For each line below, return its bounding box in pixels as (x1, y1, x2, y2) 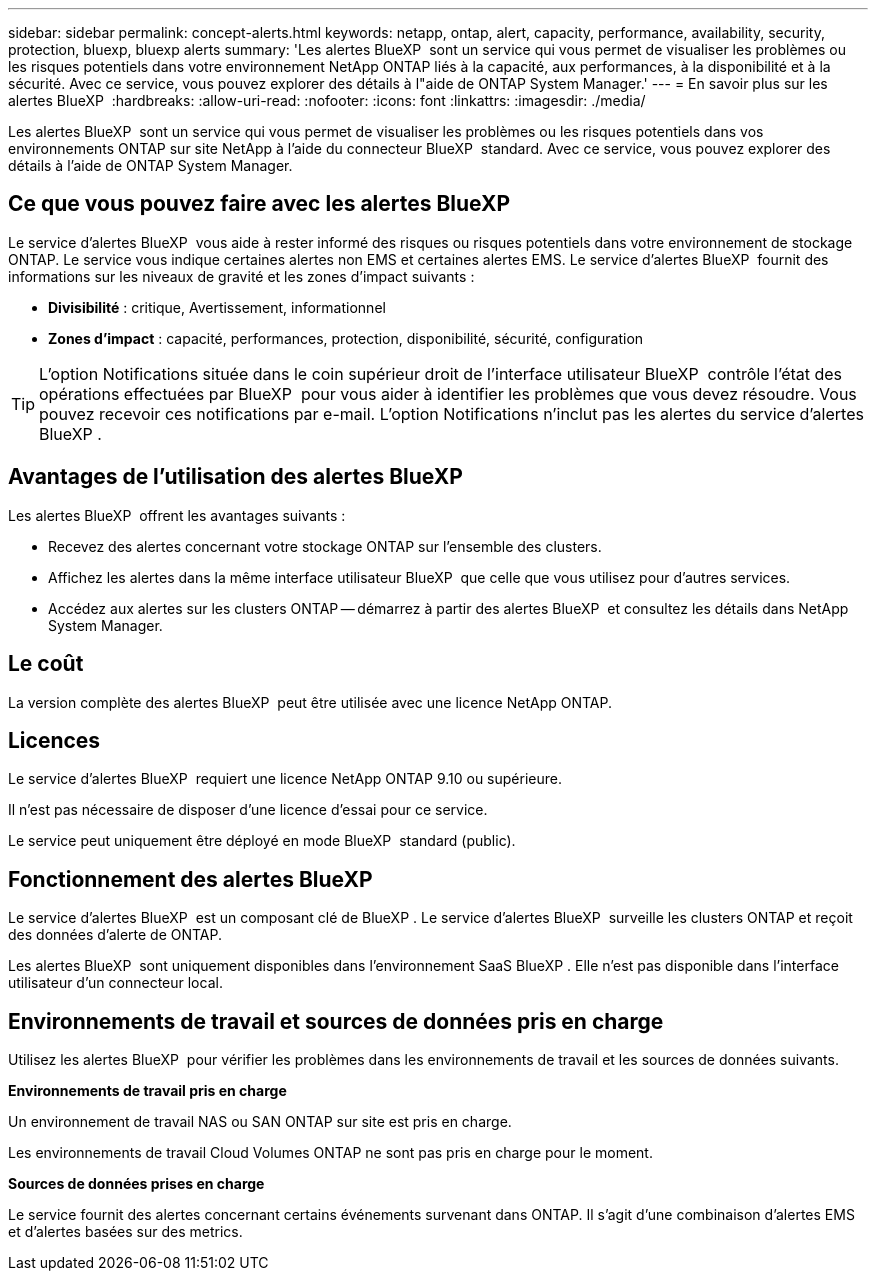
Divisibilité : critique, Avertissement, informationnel (48, 298, 386, 316)
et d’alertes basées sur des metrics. (8, 1223, 243, 1241)
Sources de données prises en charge (8, 1175, 265, 1193)
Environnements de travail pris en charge (8, 1082, 287, 1100)
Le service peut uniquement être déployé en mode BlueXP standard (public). (8, 832, 516, 850)
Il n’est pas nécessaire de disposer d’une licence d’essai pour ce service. (8, 801, 488, 819)
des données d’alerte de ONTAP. (8, 926, 223, 944)
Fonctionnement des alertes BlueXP (8, 866, 373, 892)
